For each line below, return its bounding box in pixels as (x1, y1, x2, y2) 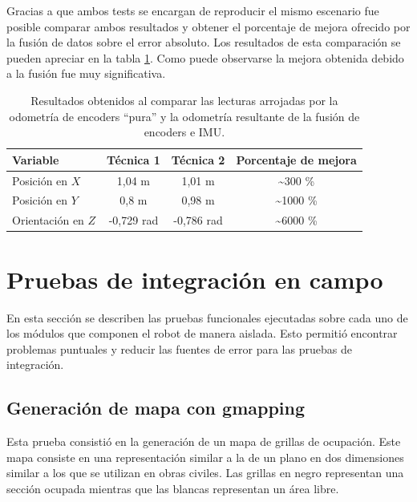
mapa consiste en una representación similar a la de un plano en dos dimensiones (6, 448, 404, 465)
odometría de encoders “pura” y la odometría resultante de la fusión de (9, 107, 360, 124)
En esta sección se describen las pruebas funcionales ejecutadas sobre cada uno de (6, 309, 408, 326)
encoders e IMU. (144, 123, 225, 140)
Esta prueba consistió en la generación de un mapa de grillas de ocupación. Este (6, 433, 401, 450)
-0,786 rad (173, 212, 223, 229)
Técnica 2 (171, 151, 225, 168)
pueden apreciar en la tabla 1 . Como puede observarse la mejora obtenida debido (6, 49, 404, 66)
